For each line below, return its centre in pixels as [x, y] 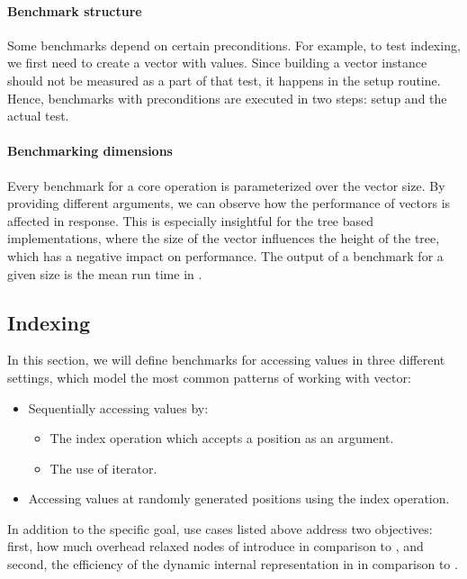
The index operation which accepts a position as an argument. [222, 438]
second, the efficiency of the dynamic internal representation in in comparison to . [233, 564]
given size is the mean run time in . [105, 273]
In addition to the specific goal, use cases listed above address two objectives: [220, 528]
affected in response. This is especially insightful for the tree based [191, 220]
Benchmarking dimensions [90, 151]
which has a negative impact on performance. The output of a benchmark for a [225, 255]
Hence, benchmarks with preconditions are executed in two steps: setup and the [227, 98]
